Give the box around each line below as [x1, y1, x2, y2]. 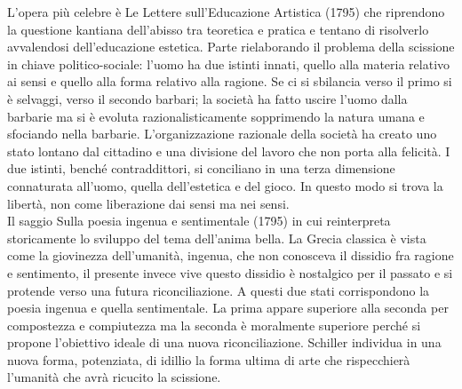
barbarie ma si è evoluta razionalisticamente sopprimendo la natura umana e [7, 107, 425, 125]
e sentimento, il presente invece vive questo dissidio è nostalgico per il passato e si [7, 263, 453, 282]
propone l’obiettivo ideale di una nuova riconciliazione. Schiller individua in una [7, 333, 442, 352]
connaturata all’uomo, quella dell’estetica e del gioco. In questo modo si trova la [7, 176, 443, 194]
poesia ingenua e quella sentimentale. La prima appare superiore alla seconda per [7, 298, 449, 317]
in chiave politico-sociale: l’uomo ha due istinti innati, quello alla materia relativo [7, 54, 450, 73]
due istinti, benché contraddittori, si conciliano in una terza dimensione [7, 159, 395, 178]
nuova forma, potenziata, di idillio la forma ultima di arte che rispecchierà [7, 350, 410, 369]
